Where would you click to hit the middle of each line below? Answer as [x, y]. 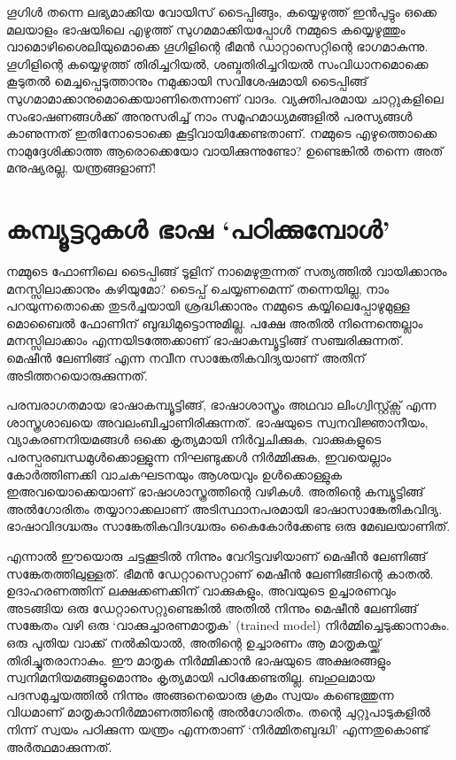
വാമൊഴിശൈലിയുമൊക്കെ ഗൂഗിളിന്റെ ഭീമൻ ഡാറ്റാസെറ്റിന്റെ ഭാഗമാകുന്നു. [217, 46]
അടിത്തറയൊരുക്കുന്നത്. [77, 375]
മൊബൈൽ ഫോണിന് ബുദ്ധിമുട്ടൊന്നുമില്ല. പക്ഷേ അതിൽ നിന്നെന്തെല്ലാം [215, 322]
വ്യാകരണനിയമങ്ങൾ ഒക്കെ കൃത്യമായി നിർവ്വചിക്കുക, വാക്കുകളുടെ [194, 439]
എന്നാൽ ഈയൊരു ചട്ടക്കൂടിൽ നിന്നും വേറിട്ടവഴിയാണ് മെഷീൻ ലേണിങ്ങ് [216, 555]
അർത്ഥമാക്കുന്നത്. [59, 746]
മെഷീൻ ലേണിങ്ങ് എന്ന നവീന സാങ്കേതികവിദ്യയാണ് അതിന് [186, 358]
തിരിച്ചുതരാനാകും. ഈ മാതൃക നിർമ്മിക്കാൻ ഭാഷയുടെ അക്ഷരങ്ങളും [199, 660]
